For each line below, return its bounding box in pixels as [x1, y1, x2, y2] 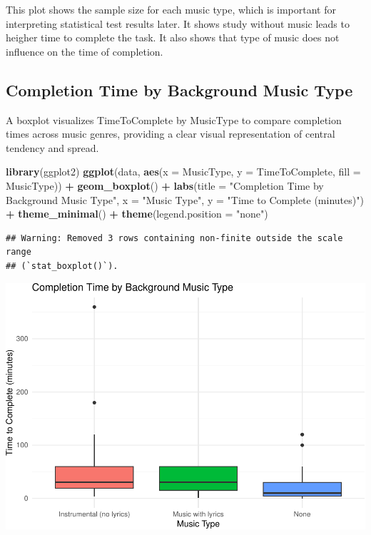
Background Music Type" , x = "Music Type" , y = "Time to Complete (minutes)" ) [6, 192, 364, 207]
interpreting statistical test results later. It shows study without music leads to [6, 16, 350, 31]
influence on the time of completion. [6, 44, 163, 58]
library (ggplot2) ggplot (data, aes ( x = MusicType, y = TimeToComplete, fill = [6, 164, 361, 179]
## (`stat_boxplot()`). [6, 260, 118, 271]
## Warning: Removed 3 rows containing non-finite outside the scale [6, 233, 343, 243]
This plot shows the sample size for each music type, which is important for [6, 2, 336, 16]
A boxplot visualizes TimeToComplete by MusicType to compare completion [6, 112, 342, 127]
